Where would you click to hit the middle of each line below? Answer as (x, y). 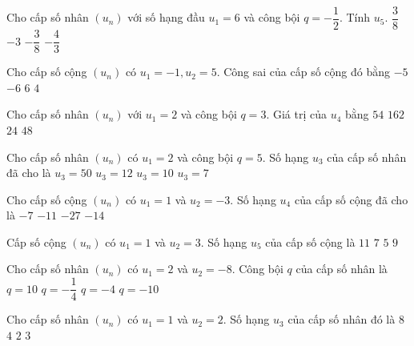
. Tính (355, 17)
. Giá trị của (296, 114)
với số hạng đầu (166, 17)
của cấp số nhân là (342, 269)
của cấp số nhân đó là (342, 319)
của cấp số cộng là (310, 241)
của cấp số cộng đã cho (351, 199)
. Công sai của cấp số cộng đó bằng (303, 72)
